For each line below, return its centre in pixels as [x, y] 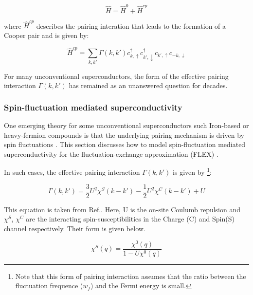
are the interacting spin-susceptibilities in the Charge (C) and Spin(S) [130, 219]
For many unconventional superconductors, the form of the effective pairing [116, 76]
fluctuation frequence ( [49, 286]
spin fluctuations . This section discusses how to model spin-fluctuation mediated [125, 144]
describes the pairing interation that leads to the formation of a [131, 26]
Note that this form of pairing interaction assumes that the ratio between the [131, 276]
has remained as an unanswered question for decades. [148, 85]
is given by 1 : [192, 171]
